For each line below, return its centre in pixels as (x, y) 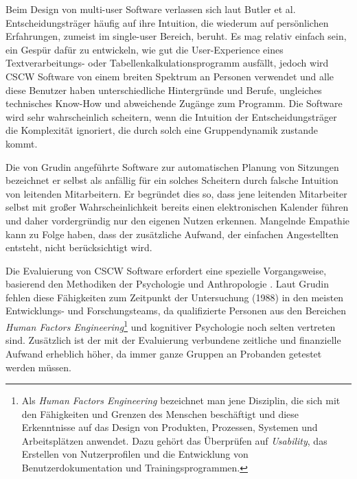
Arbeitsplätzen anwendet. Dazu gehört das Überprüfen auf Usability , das (174, 440)
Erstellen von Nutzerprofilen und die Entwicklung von (135, 454)
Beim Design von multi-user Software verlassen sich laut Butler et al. (151, 9)
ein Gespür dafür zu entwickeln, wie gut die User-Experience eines (145, 49)
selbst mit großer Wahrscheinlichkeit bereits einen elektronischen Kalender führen (177, 207)
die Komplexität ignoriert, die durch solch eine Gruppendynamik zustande (162, 130)
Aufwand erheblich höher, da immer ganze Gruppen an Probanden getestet (164, 353)
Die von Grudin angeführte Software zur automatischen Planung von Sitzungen (172, 166)
